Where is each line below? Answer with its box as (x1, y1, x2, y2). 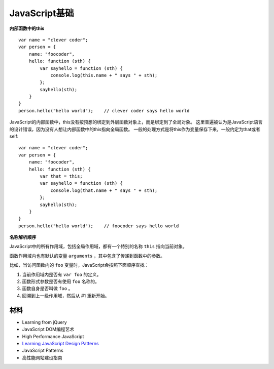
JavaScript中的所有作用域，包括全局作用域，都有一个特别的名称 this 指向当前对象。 (9, 243, 187, 250)
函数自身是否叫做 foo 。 (22, 285, 73, 292)
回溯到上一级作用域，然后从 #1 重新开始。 (22, 293, 110, 299)
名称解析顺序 (9, 234, 37, 240)
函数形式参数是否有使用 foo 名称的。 (22, 278, 100, 284)
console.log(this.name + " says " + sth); (50, 72, 158, 78)
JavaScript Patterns (22, 347, 63, 354)
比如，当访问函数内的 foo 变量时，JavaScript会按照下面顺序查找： (9, 262, 149, 268)
